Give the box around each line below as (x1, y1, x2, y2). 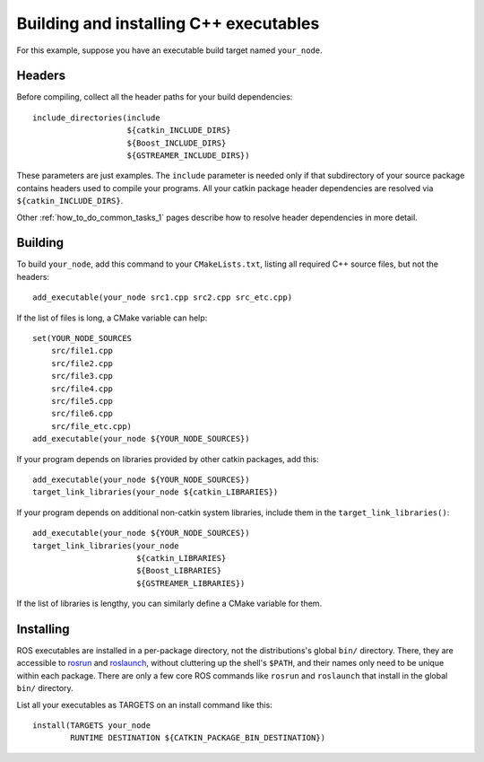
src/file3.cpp (50, 371, 114, 381)
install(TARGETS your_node (32, 720, 151, 731)
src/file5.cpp (50, 396, 114, 406)
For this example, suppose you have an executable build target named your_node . (16, 45, 323, 56)
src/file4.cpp (50, 383, 114, 394)
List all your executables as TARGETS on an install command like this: (16, 699, 272, 710)
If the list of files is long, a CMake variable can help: (16, 312, 208, 323)
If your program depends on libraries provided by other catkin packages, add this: (16, 453, 319, 464)
